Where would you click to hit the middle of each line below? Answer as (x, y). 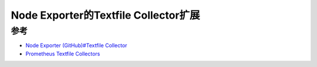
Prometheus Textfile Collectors (63, 54)
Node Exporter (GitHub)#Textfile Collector (76, 45)
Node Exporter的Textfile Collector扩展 (105, 15)
